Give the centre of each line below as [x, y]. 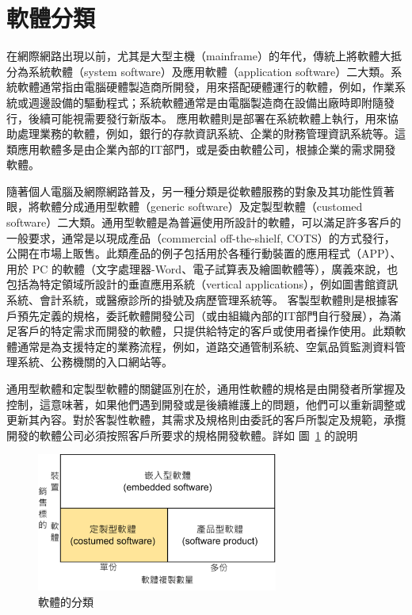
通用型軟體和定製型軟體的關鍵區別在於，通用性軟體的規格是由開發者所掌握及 [206, 388]
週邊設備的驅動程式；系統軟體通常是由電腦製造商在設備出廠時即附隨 [206, 102]
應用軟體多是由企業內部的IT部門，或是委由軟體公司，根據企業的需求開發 [206, 149]
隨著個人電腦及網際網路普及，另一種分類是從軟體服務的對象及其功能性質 [195, 191]
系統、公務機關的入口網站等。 [95, 362]
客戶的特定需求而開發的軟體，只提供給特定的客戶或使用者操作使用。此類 [206, 331]
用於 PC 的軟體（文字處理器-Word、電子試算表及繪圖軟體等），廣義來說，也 [202, 268]
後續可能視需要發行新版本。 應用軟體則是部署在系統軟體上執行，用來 [208, 118]
